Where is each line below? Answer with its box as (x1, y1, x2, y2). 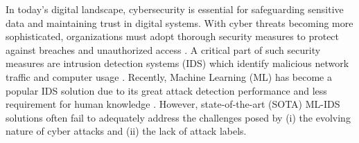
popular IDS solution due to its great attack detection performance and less (6, 83, 327, 97)
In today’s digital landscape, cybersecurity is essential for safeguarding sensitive (6, 2, 344, 16)
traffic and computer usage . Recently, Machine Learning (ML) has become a (6, 69, 332, 84)
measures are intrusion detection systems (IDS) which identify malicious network (6, 56, 349, 70)
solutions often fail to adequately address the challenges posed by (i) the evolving (6, 110, 351, 124)
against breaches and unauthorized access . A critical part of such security (6, 42, 321, 57)
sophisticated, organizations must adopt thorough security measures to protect (6, 29, 340, 44)
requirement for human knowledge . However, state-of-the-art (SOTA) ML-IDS (6, 97, 340, 111)
